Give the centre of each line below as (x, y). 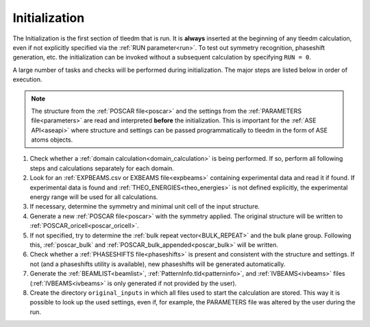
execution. (27, 79)
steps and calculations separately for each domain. (102, 168)
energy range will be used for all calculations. (94, 197)
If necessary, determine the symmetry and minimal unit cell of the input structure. (145, 207)
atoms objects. (52, 140)
